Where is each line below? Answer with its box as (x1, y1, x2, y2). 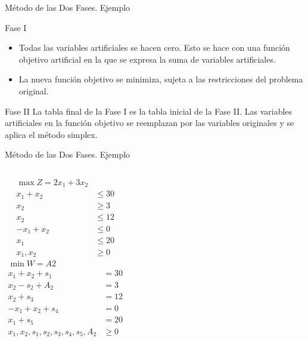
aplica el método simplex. (5, 128, 98, 140)
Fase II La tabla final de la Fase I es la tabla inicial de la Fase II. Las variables (5, 105, 293, 117)
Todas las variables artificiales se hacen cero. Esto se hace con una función (18, 41, 290, 54)
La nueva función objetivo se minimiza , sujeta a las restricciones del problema (18, 73, 303, 85)
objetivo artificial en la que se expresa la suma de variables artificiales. (18, 53, 276, 65)
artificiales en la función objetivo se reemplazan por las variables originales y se (5, 116, 294, 129)
